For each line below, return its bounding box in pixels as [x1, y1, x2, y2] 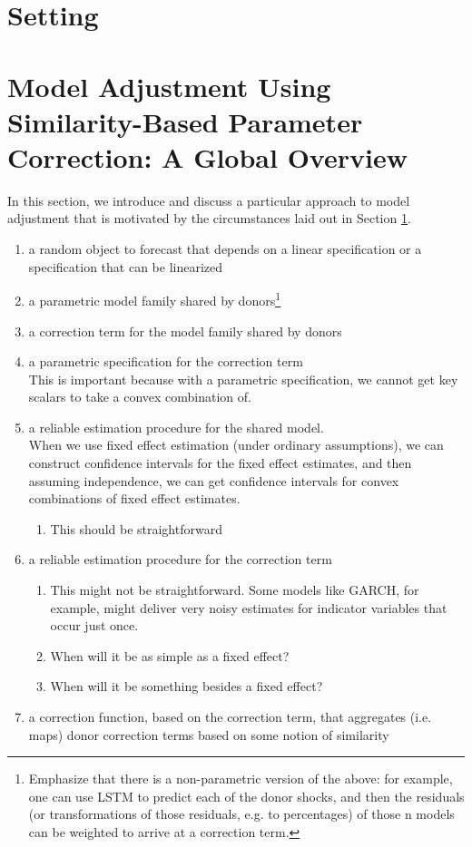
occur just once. [50, 616, 139, 635]
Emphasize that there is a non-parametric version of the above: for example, [28, 769, 453, 788]
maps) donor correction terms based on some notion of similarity [28, 725, 389, 744]
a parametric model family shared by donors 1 [28, 288, 281, 309]
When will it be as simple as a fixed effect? [50, 646, 290, 665]
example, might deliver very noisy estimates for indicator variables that [50, 598, 447, 617]
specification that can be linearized [28, 257, 223, 276]
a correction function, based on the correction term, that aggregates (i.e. [28, 707, 432, 725]
